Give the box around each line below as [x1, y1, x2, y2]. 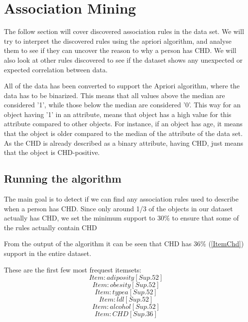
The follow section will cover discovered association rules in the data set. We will [4, 26, 244, 36]
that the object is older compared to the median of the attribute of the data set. [4, 128, 243, 138]
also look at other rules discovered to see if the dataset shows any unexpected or [4, 54, 243, 65]
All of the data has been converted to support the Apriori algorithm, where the [4, 81, 240, 91]
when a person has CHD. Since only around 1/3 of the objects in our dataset [4, 203, 233, 213]
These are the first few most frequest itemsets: [4, 264, 142, 274]
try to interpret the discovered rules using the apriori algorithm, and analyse [4, 35, 231, 46]
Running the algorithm [4, 171, 122, 186]
